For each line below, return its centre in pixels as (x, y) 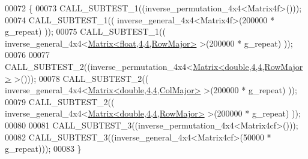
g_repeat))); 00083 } (43, 149)
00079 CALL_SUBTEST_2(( (60, 101)
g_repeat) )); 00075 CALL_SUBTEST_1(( (85, 31)
